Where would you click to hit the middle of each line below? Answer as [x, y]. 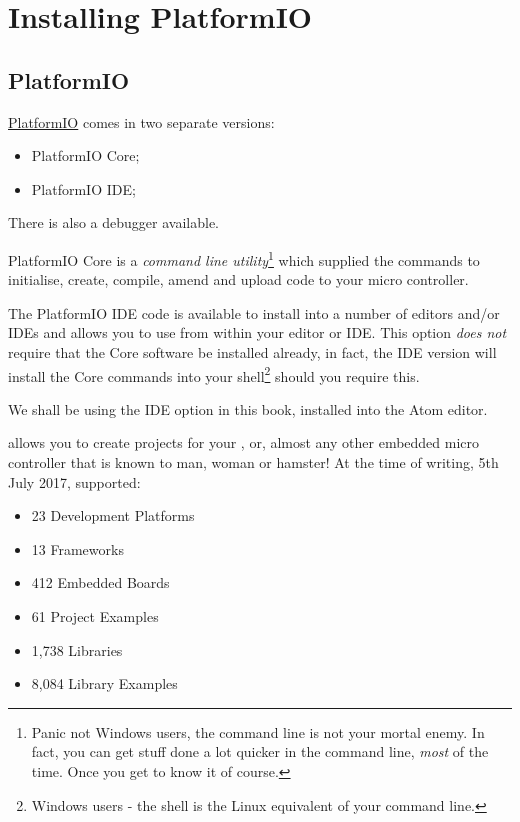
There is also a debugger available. [113, 222]
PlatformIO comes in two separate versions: [141, 121]
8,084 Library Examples [104, 683]
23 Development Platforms [113, 515]
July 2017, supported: [74, 481]
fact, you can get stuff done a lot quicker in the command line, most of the [260, 751]
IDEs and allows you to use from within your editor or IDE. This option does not [257, 332]
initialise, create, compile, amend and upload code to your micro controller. [238, 279]
